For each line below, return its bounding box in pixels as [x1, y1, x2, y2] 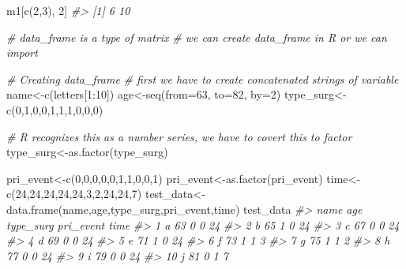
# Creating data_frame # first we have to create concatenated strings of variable [6, 70, 399, 87]
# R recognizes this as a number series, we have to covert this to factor [6, 128, 352, 144]
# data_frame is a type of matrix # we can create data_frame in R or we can [6, 28, 387, 45]
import [6, 44, 38, 61]
